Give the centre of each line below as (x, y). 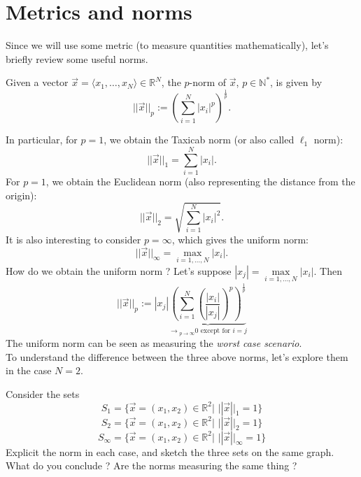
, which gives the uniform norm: (240, 239)
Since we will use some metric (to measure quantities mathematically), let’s (167, 45)
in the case (29, 370)
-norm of (208, 82)
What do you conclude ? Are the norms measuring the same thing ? (151, 465)
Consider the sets (43, 393)
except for (215, 331)
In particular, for (42, 140)
